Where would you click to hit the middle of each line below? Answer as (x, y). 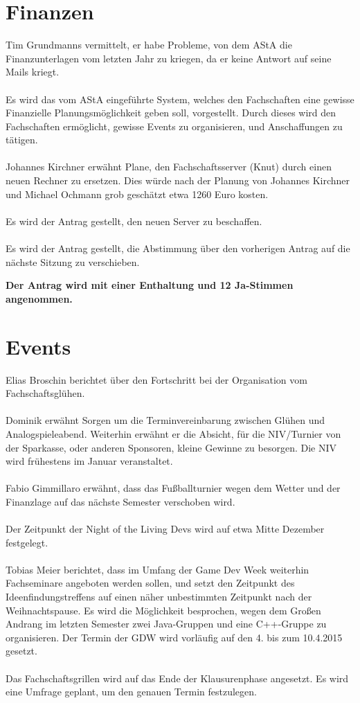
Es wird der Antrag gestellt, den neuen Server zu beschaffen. (134, 221)
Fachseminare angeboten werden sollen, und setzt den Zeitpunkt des (150, 583)
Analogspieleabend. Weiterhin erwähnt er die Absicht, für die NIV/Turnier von (173, 433)
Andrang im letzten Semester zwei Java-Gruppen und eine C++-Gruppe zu (166, 624)
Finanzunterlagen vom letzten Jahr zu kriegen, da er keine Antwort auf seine (169, 58)
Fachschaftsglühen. (45, 393)
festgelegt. (27, 542)
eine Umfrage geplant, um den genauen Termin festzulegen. (131, 692)
